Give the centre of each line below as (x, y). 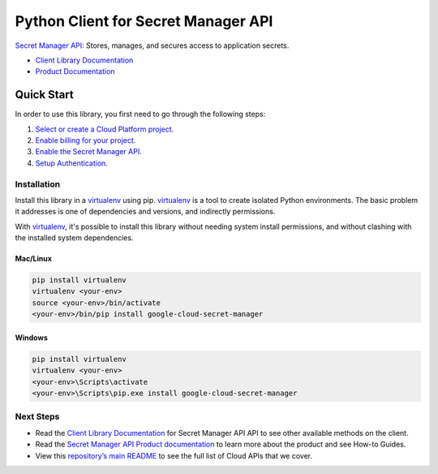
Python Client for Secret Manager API (144, 21)
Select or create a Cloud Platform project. (105, 129)
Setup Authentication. (72, 163)
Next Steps (37, 416)
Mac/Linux (34, 259)
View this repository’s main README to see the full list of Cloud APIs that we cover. (174, 455)
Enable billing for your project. (86, 140)
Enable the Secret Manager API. (88, 152)
